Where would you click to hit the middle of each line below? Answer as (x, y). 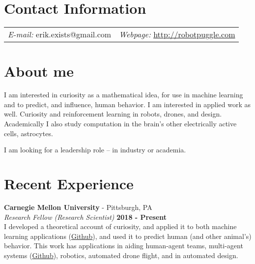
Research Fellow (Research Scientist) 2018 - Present (85, 217)
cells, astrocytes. (28, 133)
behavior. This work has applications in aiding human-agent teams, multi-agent (124, 246)
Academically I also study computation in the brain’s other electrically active (120, 124)
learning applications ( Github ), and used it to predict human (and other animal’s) (128, 236)
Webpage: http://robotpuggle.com (177, 34)
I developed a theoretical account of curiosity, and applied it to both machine (120, 226)
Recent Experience (69, 183)
